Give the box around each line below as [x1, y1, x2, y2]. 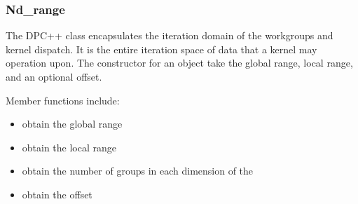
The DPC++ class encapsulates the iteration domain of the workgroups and [6, 28, 333, 43]
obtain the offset [22, 186, 92, 201]
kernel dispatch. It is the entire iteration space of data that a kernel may [6, 41, 317, 56]
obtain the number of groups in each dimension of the [22, 163, 254, 178]
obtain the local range [22, 140, 117, 154]
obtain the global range [22, 116, 123, 131]
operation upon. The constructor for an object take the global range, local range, [6, 55, 353, 70]
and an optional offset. [6, 69, 102, 83]
